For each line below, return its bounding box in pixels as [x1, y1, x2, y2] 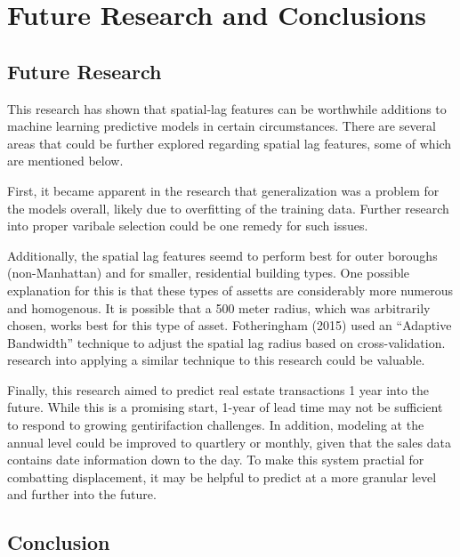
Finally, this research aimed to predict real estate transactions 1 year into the [7, 380, 430, 399]
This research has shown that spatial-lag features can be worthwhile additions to [7, 99, 447, 117]
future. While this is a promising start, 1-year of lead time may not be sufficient [7, 398, 443, 416]
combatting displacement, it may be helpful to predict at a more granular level [7, 467, 437, 486]
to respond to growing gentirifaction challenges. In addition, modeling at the [7, 416, 424, 434]
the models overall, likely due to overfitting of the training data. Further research [7, 198, 449, 217]
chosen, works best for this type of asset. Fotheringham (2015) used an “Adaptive [7, 316, 452, 335]
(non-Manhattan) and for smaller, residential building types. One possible [7, 263, 410, 282]
